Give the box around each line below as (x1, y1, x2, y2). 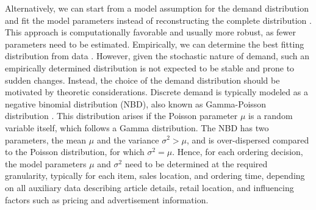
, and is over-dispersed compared (186, 133, 309, 146)
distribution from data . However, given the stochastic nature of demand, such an (5, 49, 310, 62)
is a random (248, 109, 293, 122)
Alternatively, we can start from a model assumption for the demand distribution (5, 2, 309, 14)
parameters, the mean (5, 133, 87, 146)
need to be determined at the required (124, 157, 268, 170)
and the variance (96, 133, 159, 146)
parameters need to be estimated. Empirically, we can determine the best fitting (5, 37, 304, 50)
